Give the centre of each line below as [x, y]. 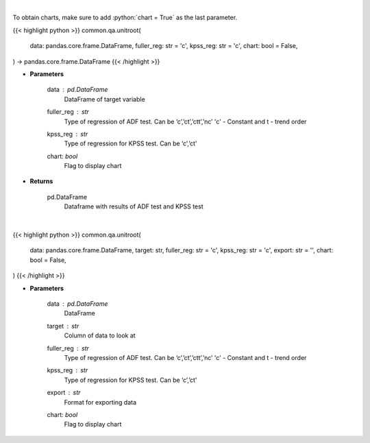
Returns [41, 181]
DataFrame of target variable [104, 99]
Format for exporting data [100, 402]
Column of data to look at [100, 335]
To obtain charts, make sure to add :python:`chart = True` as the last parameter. [125, 18]
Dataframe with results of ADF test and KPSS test [134, 206]
